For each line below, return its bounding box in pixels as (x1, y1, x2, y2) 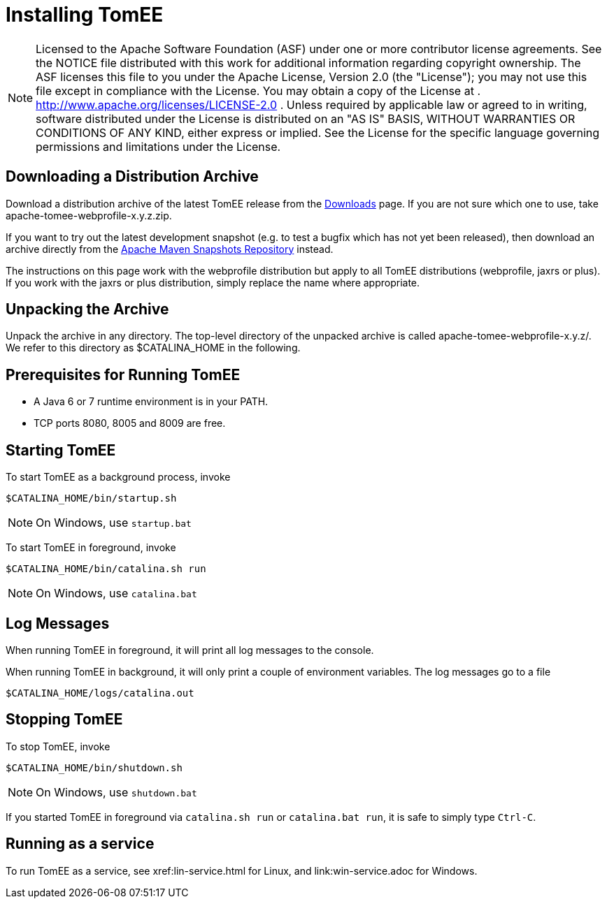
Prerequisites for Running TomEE (6, 365, 241, 384)
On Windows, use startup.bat (36, 516, 192, 530)
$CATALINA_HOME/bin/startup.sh (6, 493, 177, 504)
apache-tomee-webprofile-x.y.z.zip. (6, 209, 172, 221)
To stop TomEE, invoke (6, 740, 110, 752)
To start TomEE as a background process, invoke (6, 471, 231, 483)
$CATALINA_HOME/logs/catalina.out (6, 687, 194, 699)
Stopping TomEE (6, 710, 123, 729)
